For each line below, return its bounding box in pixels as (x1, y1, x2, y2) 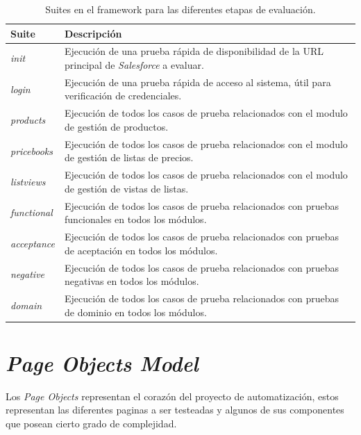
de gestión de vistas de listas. (65, 181, 189, 195)
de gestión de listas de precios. (65, 150, 194, 165)
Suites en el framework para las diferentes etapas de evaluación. (45, 2, 316, 16)
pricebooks (10, 143, 53, 158)
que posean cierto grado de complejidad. (6, 416, 177, 430)
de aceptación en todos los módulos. (65, 243, 218, 257)
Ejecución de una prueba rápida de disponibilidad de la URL (65, 44, 324, 58)
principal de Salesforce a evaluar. (65, 58, 204, 72)
